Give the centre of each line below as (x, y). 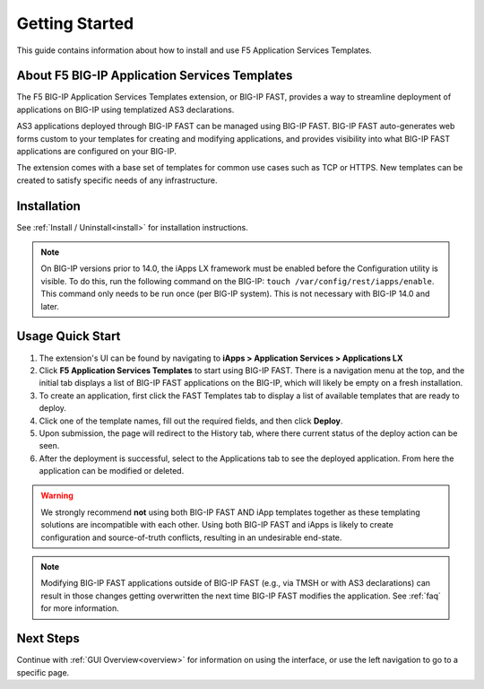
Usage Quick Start (69, 336)
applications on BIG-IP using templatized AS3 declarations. (125, 109)
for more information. (80, 608)
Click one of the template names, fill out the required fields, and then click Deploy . (191, 421)
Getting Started (75, 23)
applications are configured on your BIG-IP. (96, 152)
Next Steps (48, 638)
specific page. (43, 672)
